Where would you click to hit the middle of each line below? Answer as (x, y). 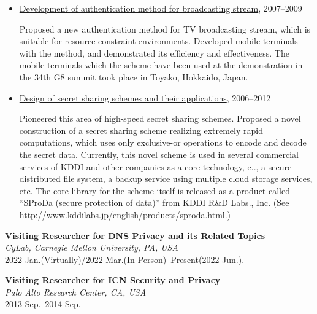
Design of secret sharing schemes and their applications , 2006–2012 (145, 97)
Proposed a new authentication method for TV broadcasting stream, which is (165, 29)
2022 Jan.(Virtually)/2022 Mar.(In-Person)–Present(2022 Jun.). (125, 259)
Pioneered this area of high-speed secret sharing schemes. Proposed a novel (160, 118)
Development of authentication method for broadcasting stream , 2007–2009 (161, 8)
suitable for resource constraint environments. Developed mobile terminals (158, 41)
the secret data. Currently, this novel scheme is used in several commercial (159, 154)
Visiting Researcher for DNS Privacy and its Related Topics (135, 235)
